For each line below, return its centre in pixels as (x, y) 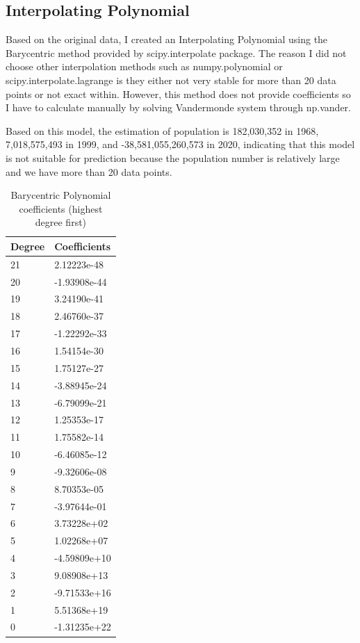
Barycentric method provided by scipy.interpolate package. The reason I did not (176, 52)
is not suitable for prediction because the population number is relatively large (173, 157)
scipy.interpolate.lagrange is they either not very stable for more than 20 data (171, 80)
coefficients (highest (61, 208)
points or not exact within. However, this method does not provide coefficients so (178, 93)
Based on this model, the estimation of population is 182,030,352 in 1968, (162, 130)
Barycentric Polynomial (61, 195)
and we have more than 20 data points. (89, 171)
